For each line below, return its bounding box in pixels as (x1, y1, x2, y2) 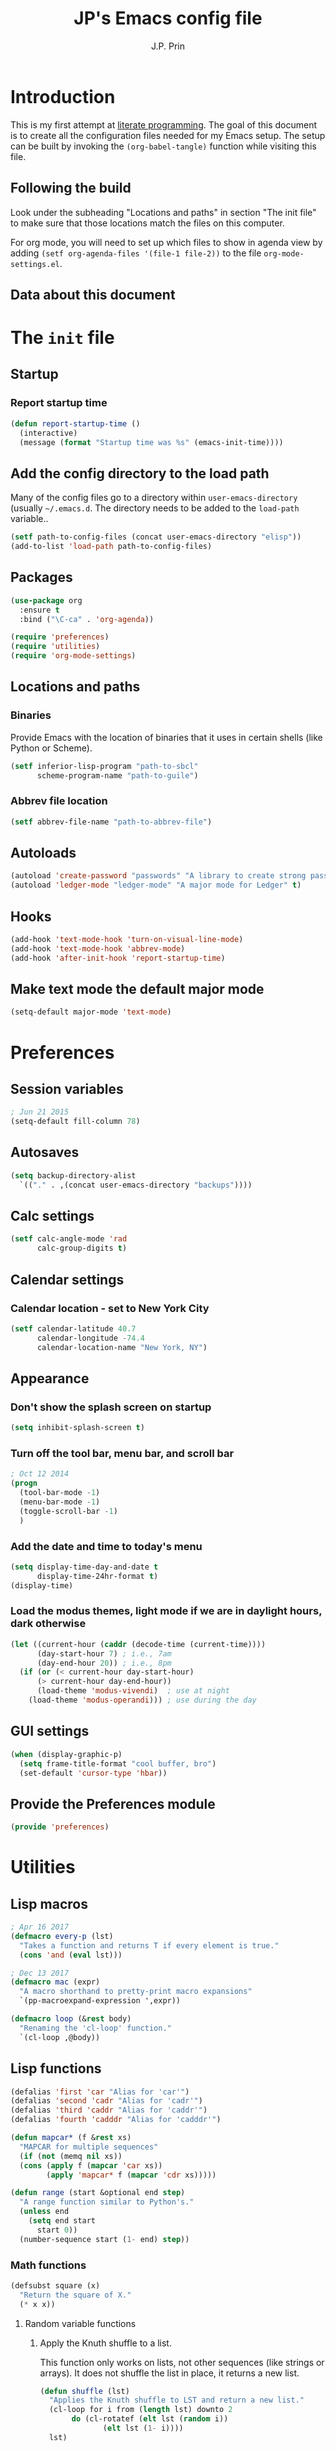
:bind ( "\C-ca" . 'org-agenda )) (19, 614, 155, 624)
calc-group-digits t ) (36, 1243, 128, 1254)
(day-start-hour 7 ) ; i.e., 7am (36, 1648, 172, 1659)
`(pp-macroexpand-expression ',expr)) (19, 1996, 182, 2006)
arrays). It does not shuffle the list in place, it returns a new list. (39, 2367, 300, 2379)
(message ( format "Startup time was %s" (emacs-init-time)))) (19, 437, 284, 447)
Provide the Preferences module (10, 1795, 216, 1812)
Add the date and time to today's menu (10, 1539, 203, 1553)
